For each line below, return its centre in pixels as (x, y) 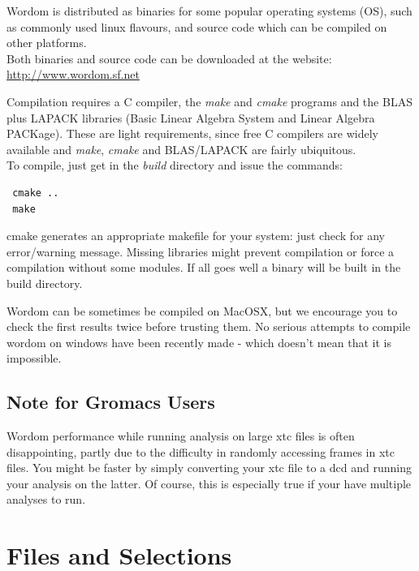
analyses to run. (46, 499)
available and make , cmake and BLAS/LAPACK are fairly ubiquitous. (181, 149)
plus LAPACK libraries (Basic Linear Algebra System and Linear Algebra (191, 117)
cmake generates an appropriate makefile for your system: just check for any (196, 236)
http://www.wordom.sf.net (73, 74)
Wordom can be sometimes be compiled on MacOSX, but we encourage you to (202, 310)
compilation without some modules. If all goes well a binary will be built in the (204, 267)
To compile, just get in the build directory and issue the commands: (175, 165)
